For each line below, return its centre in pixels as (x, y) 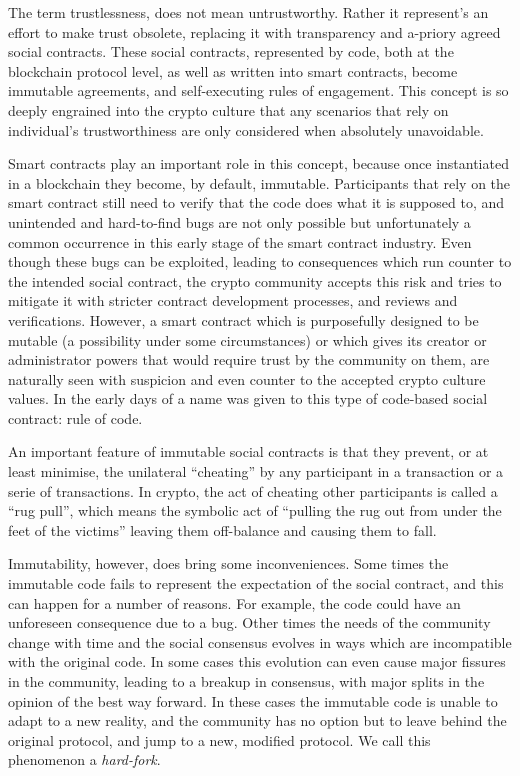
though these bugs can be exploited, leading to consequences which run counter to (260, 261)
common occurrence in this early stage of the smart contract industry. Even (240, 241)
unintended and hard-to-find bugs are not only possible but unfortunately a (239, 221)
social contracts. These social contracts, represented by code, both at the (231, 51)
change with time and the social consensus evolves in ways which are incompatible (260, 641)
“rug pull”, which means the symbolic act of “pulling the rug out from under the (255, 510)
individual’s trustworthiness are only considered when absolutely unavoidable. (246, 129)
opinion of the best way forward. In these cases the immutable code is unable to (253, 700)
